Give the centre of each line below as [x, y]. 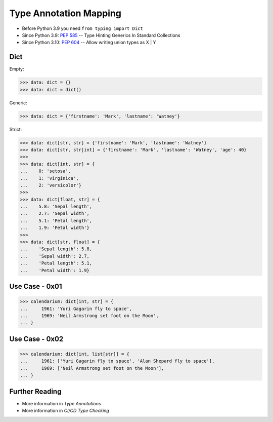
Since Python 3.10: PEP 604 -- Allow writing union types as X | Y [89, 43]
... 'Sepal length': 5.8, [56, 249]
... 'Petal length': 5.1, [56, 263]
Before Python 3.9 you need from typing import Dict [83, 28]
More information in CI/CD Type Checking [66, 411]
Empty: [17, 69]
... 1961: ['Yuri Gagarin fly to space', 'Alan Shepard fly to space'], [117, 361]
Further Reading [35, 391]
